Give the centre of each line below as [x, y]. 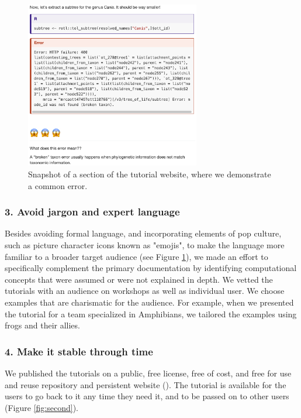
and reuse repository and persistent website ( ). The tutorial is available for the [146, 384]
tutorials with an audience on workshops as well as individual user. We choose [145, 291]
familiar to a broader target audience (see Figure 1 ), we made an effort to [136, 256]
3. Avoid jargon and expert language [92, 212]
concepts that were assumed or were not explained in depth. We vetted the [139, 279]
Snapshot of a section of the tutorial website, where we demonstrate [150, 174]
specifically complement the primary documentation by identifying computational [151, 268]
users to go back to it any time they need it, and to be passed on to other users [147, 396]
